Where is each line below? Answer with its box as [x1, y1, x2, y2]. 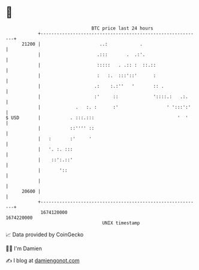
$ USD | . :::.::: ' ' [5, 114, 188, 121]
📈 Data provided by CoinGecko [5, 231, 84, 238]
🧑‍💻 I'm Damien [5, 245, 43, 252]
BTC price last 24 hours [91, 25, 153, 31]
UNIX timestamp [102, 219, 140, 226]
